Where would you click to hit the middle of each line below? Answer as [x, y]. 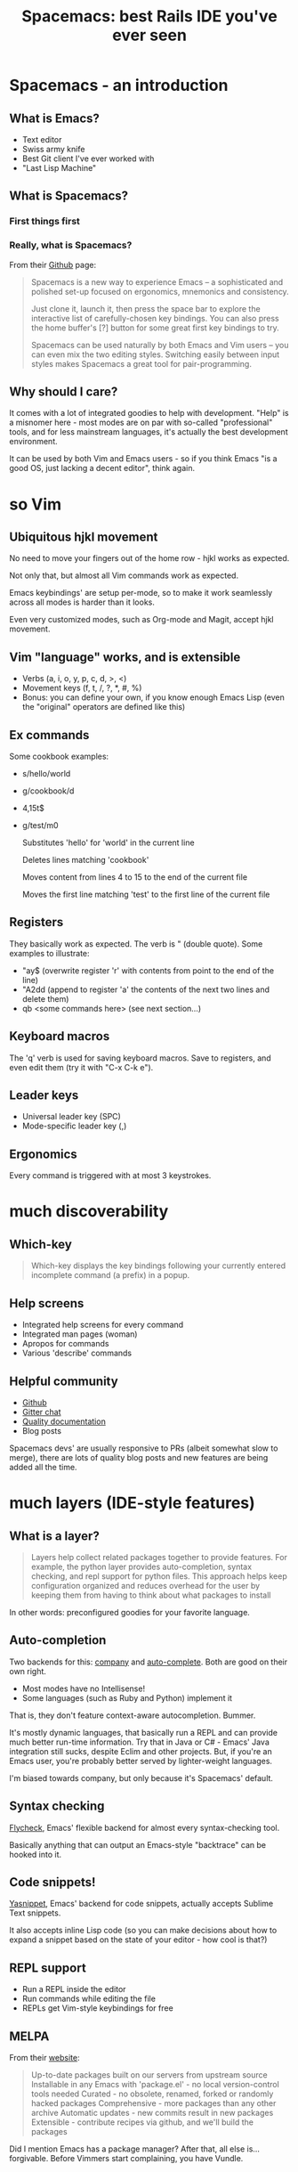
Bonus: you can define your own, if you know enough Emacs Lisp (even [153, 697]
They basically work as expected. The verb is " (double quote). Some [136, 944]
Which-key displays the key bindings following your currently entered [158, 1265]
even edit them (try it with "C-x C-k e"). [81, 1067]
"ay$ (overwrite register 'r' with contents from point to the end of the [148, 970]
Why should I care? [64, 392]
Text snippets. [35, 1913]
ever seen [149, 35]
